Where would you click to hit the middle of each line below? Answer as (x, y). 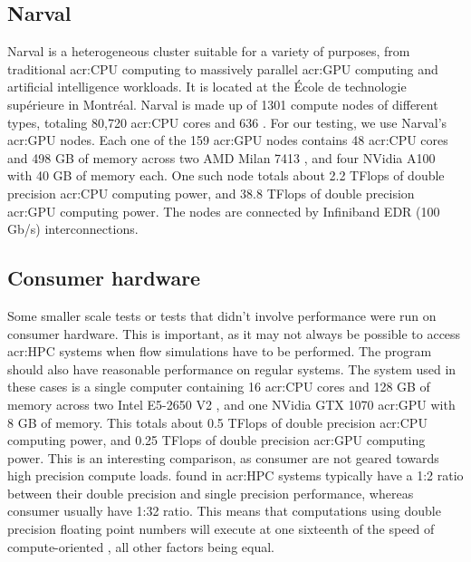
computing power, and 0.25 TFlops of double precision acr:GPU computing (216, 440)
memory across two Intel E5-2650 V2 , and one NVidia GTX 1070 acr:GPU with (231, 404)
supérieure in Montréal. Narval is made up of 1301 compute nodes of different (223, 104)
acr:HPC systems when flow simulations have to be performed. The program (220, 351)
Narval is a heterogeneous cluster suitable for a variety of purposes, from (209, 51)
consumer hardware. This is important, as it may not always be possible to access (234, 333)
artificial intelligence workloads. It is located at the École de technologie (207, 87)
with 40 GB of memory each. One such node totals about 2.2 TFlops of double (226, 175)
